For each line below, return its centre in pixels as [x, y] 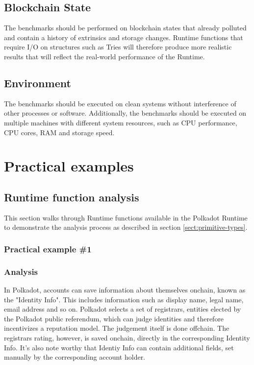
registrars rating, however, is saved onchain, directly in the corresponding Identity [127, 337]
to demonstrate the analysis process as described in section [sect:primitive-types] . [126, 227]
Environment [38, 83]
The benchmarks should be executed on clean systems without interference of [120, 103]
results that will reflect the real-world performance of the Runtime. [104, 56]
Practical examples [69, 166]
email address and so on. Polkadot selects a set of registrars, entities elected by [123, 309]
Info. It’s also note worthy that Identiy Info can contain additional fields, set [119, 347]
